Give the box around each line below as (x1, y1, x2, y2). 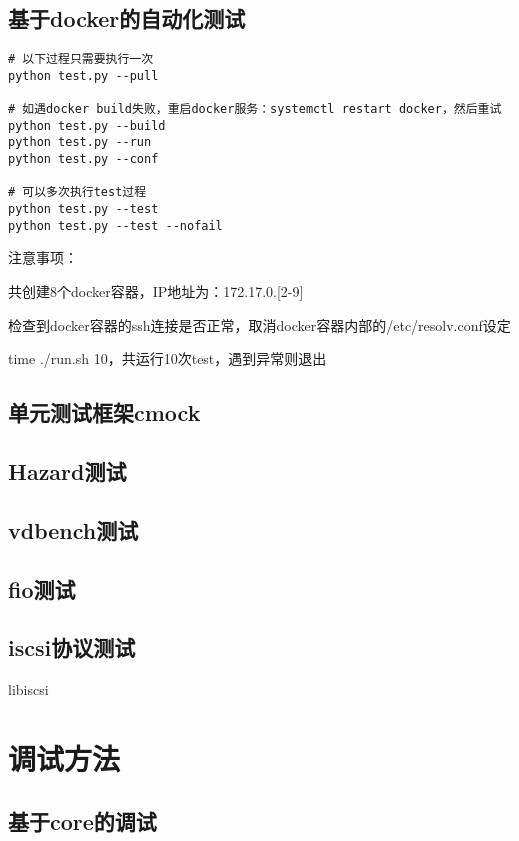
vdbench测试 (8, 514, 139, 545)
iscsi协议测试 (8, 632, 136, 663)
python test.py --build (8, 118, 166, 133)
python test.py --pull (8, 68, 159, 83)
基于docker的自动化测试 (8, 3, 246, 34)
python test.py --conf (8, 152, 159, 167)
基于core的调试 (8, 806, 157, 837)
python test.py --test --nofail (8, 218, 223, 233)
